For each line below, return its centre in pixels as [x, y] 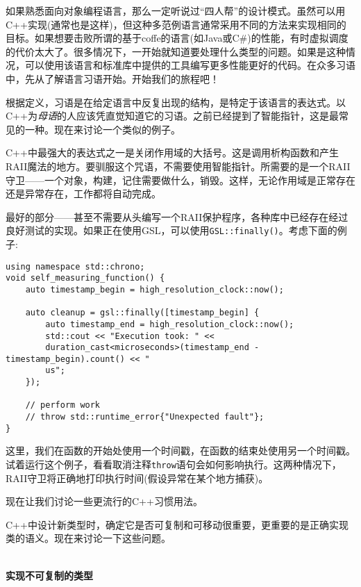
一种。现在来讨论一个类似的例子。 [102, 129]
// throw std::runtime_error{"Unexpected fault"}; [145, 417]
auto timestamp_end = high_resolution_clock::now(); [170, 324]
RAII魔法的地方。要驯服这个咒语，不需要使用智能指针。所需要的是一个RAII [178, 166]
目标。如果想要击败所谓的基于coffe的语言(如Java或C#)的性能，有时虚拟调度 [177, 38]
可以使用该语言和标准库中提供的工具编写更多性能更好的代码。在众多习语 [190, 65]
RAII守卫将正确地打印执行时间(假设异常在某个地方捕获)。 [137, 478]
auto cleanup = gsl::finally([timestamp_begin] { [142, 313]
